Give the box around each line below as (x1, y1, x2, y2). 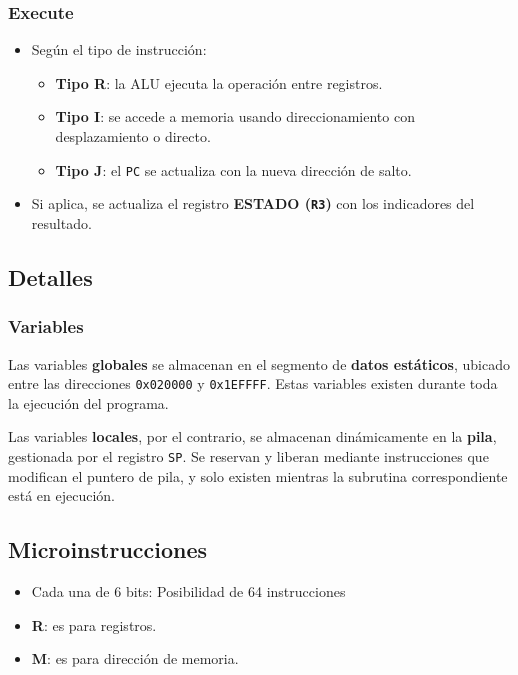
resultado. (31, 212, 92, 233)
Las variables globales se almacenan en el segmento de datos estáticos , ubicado (8, 353, 510, 374)
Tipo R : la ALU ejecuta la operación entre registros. (55, 72, 383, 93)
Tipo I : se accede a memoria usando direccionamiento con (55, 106, 415, 127)
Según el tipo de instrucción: (31, 39, 207, 60)
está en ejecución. (8, 485, 116, 506)
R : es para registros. (31, 614, 157, 635)
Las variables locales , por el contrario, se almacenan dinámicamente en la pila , (8, 426, 497, 447)
